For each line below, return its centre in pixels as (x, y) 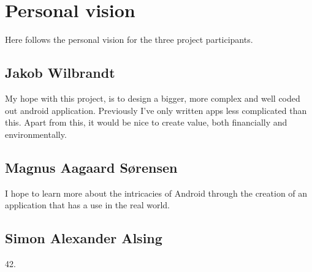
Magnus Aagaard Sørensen (91, 167)
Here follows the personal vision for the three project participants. (129, 40)
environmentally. (36, 134)
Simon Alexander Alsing (84, 238)
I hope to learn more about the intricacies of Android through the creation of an (156, 193)
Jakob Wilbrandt (60, 73)
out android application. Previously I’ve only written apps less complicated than (156, 110)
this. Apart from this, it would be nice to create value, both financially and (146, 122)
